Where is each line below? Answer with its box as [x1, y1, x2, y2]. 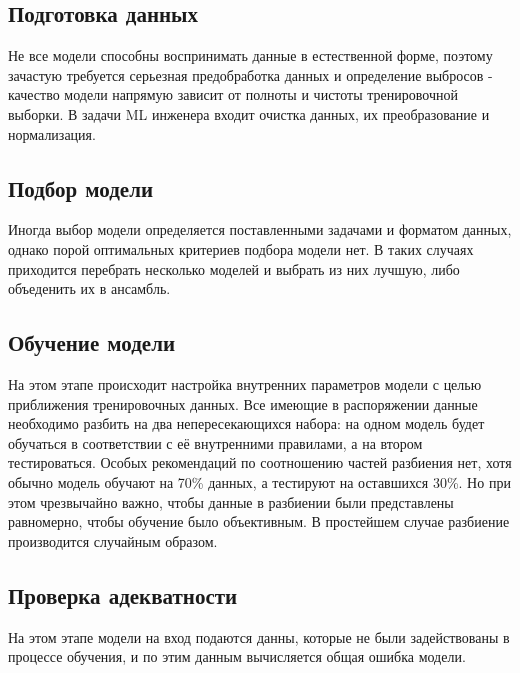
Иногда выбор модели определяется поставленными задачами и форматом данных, [8, 219, 512, 240]
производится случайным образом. [8, 530, 218, 551]
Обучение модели [8, 327, 176, 358]
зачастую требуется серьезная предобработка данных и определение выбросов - [8, 64, 493, 85]
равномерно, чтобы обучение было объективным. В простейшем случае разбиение [8, 511, 510, 532]
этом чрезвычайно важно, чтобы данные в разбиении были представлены [8, 491, 454, 512]
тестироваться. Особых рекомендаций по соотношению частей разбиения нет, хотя [8, 452, 512, 473]
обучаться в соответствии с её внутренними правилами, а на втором [8, 432, 423, 453]
